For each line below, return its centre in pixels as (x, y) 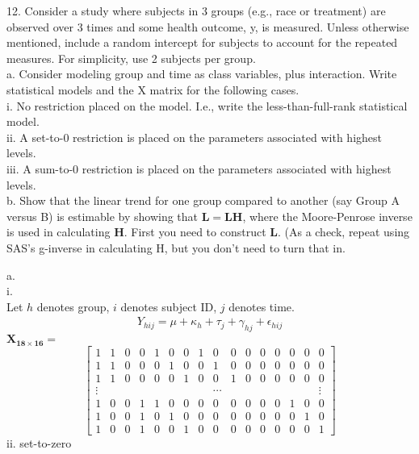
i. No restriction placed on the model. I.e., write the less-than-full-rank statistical (207, 105)
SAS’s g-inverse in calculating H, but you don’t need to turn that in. (176, 247)
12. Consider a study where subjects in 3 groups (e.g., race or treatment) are (196, 10)
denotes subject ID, (169, 306)
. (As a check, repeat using (344, 232)
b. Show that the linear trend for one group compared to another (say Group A (203, 200)
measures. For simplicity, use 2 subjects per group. (131, 58)
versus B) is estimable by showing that (103, 216)
